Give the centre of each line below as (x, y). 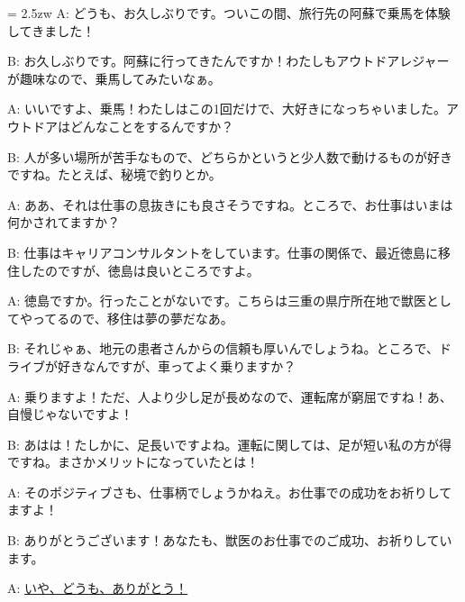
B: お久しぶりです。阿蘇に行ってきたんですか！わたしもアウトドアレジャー (228, 61)
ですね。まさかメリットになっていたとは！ (133, 462)
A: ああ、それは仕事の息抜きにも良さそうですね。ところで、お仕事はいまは (230, 204)
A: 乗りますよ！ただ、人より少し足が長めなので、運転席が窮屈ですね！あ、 (230, 396)
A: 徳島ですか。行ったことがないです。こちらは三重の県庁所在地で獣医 (217, 301)
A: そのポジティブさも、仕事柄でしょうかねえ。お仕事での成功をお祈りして (230, 492)
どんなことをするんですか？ (152, 126)
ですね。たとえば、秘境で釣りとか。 (114, 174)
